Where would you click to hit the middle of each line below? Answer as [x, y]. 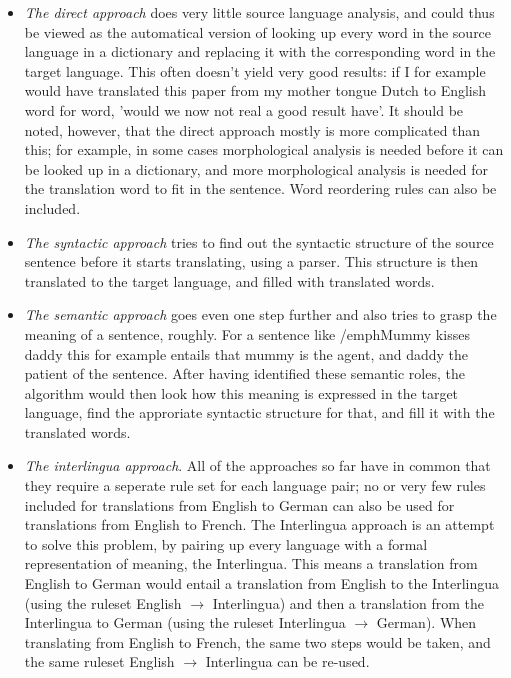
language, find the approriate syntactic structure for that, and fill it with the [259, 412]
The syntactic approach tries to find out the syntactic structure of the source [259, 241]
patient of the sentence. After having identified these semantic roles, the [244, 373]
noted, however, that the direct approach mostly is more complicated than [252, 129]
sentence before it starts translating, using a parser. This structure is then [251, 261]
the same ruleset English [99, 661]
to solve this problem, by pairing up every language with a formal [226, 543]
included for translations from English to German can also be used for [239, 504]
